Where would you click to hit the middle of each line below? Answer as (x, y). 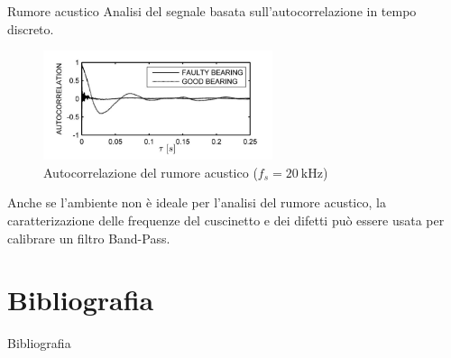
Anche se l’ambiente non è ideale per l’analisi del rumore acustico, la (197, 202)
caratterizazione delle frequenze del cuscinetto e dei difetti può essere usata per (226, 220)
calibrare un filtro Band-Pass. (89, 238)
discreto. (31, 28)
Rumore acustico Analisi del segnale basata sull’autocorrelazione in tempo (212, 11)
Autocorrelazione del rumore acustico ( (151, 172)
